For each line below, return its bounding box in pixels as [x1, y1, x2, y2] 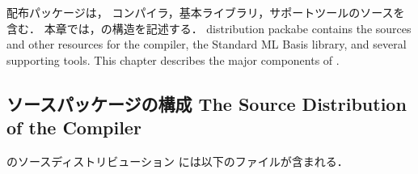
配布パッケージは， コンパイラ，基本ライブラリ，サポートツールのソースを [6, 4, 405, 21]
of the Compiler [6, 115, 141, 140]
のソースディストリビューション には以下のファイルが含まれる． [6, 153, 348, 170]
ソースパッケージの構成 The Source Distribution [6, 91, 407, 116]
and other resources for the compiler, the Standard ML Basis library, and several [6, 36, 407, 53]
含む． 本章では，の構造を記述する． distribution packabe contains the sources [6, 19, 412, 36]
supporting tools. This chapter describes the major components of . [6, 51, 340, 68]
